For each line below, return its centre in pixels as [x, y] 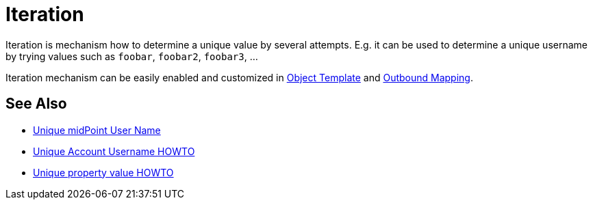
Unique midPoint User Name [97, 130]
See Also [36, 104]
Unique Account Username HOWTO [114, 151]
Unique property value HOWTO [103, 172]
